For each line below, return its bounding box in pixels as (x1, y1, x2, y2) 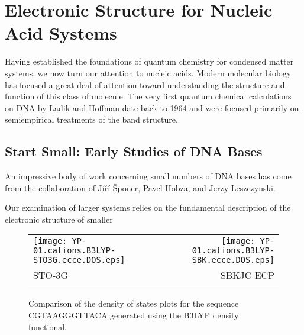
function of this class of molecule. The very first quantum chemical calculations (5, 90, 292, 102)
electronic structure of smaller (5, 212, 113, 225)
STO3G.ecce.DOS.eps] (33, 255, 125, 265)
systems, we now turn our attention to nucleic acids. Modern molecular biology (5, 66, 292, 79)
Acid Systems (5, 21, 117, 45)
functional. (28, 320, 67, 333)
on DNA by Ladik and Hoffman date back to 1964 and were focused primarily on (5, 101, 299, 114)
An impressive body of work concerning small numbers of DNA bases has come (5, 170, 292, 182)
